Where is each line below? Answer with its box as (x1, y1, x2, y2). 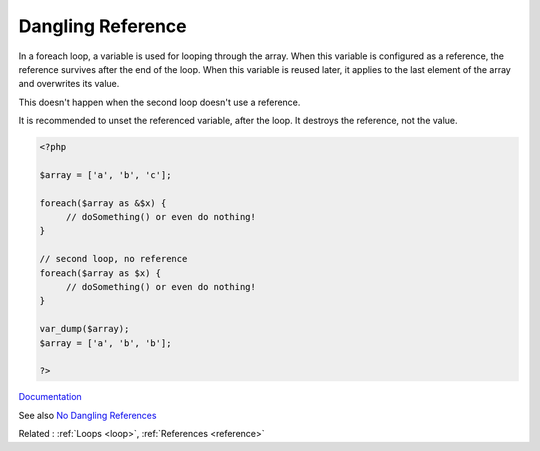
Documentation (18, 391, 82, 403)
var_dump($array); (39, 323, 130, 335)
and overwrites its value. (18, 78, 120, 90)
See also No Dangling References (18, 409, 157, 421)
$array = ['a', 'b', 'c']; (39, 169, 172, 180)
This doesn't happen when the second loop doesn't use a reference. (18, 96, 301, 108)
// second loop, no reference (39, 253, 188, 265)
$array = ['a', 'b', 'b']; (39, 337, 172, 349)
